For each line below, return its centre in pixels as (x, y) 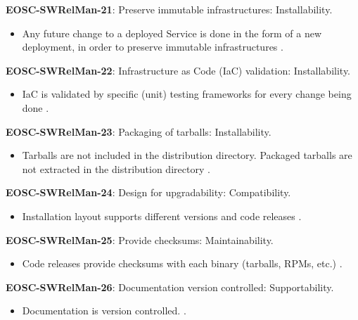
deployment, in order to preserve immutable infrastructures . (153, 47)
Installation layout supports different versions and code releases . (162, 216)
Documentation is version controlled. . (104, 311)
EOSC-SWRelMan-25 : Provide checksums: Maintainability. (140, 239)
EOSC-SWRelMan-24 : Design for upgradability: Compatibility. (148, 192)
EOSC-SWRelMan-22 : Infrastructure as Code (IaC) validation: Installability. (178, 70)
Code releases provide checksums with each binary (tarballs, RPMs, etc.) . (182, 263)
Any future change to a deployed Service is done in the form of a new (172, 33)
